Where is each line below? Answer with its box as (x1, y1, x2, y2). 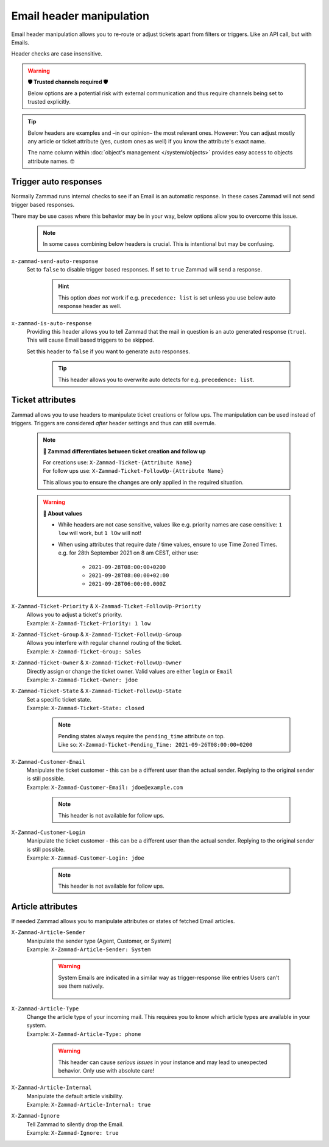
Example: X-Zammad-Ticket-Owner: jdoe (26, 676, 138, 683)
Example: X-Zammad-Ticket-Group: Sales (26, 647, 141, 655)
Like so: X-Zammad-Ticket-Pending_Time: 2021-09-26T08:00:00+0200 (58, 741, 253, 749)
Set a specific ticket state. (26, 696, 92, 703)
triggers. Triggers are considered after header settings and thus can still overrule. (11, 419, 216, 426)
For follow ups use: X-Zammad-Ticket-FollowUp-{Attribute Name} (43, 467, 224, 475)
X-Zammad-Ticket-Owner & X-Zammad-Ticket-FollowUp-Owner (11, 659, 182, 666)
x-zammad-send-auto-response (11, 257, 99, 265)
